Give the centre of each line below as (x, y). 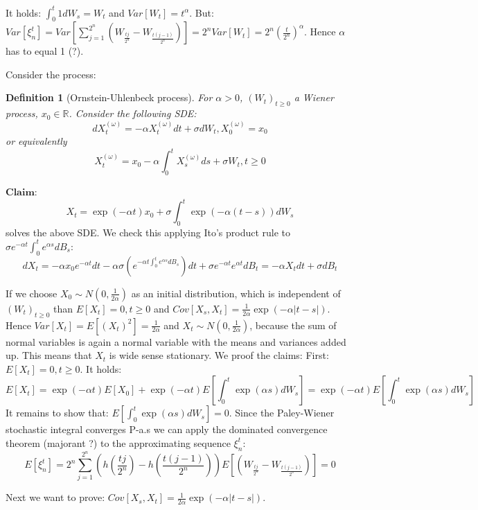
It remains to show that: (57, 413)
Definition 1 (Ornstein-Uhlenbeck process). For (109, 97)
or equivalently (36, 141)
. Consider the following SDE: (133, 113)
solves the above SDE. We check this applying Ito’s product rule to (148, 232)
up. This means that (49, 355)
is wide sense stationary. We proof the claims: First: (219, 355)
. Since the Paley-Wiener (282, 413)
